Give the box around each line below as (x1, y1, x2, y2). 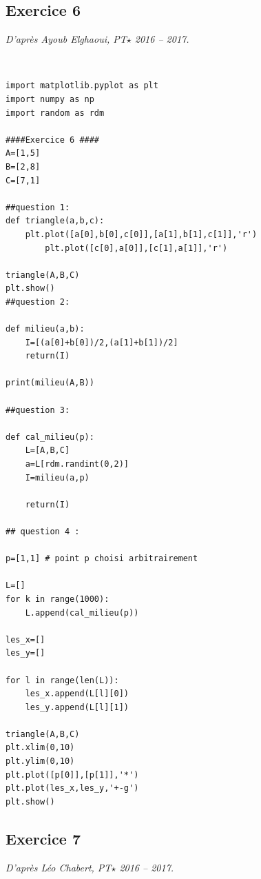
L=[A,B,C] (25, 445, 70, 456)
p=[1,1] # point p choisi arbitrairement (6, 554, 198, 564)
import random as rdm (6, 108, 105, 118)
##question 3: (6, 405, 70, 415)
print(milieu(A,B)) (6, 378, 94, 388)
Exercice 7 (6, 827, 81, 849)
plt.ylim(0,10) (6, 756, 75, 767)
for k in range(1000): (6, 594, 109, 604)
